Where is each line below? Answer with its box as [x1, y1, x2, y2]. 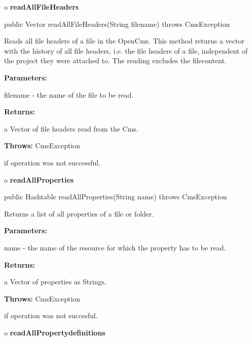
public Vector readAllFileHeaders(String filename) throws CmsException [4, 18, 230, 29]
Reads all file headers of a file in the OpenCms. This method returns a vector [4, 35, 244, 46]
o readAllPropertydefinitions [4, 327, 105, 337]
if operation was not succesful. [4, 310, 98, 321]
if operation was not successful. [4, 157, 101, 167]
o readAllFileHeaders [4, 2, 79, 12]
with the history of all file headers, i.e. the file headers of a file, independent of [4, 45, 248, 56]
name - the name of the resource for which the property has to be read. [4, 242, 226, 252]
